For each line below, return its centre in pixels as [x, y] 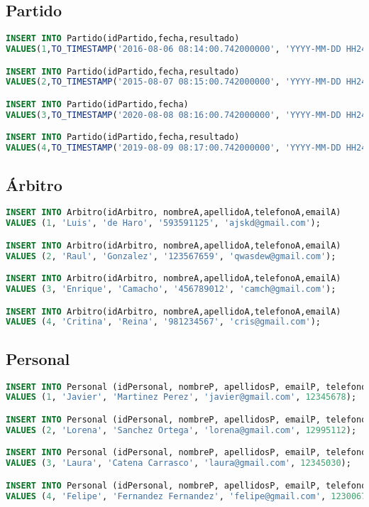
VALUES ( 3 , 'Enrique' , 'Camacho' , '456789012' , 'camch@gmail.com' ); [171, 289]
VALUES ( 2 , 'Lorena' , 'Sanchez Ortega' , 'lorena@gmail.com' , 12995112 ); [181, 430]
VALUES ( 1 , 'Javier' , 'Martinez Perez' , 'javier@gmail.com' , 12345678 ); [181, 397]
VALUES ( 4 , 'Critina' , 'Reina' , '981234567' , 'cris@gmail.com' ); [163, 322]
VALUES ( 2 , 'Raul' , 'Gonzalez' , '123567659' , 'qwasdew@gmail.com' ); [171, 256]
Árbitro [34, 184]
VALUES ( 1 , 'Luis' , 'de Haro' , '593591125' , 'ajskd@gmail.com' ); [163, 223]
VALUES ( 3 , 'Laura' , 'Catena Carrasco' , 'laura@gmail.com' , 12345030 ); [178, 463]
